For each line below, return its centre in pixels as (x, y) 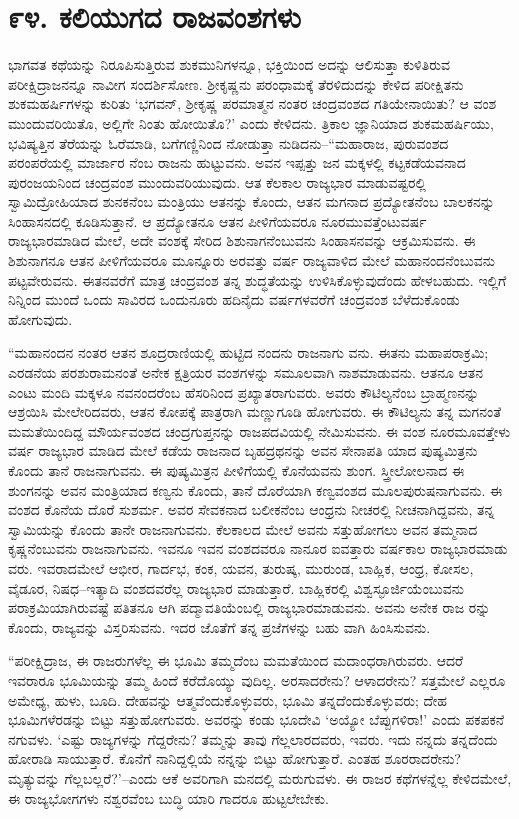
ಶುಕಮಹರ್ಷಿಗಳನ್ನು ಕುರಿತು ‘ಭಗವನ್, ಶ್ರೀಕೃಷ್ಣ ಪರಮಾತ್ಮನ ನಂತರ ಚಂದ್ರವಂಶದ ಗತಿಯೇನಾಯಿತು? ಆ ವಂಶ (252, 103)
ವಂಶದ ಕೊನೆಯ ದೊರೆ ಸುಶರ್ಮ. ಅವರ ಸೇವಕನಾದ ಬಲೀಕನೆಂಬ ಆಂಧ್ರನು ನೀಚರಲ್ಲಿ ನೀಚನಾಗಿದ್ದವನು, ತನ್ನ (251, 509)
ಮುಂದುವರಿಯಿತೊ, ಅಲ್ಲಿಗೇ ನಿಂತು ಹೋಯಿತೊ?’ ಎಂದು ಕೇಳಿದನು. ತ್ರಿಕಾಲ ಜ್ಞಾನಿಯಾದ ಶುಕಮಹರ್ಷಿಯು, (251, 122)
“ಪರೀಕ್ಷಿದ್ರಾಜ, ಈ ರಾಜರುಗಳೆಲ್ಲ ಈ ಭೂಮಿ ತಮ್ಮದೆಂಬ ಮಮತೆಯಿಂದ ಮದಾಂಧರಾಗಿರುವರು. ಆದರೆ (235, 660)
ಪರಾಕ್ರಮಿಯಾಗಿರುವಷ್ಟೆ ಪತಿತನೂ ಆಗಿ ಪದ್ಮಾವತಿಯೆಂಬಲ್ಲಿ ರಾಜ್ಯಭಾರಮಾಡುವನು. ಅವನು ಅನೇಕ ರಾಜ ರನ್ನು (249, 607)
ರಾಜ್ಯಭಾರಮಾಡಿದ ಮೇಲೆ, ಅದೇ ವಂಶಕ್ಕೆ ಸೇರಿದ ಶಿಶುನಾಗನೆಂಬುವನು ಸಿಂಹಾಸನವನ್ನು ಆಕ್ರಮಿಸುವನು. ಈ (242, 240)
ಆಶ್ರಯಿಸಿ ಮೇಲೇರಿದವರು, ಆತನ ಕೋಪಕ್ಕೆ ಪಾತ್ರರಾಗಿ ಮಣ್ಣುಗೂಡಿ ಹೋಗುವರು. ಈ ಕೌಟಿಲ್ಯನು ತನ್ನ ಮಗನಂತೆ (255, 411)
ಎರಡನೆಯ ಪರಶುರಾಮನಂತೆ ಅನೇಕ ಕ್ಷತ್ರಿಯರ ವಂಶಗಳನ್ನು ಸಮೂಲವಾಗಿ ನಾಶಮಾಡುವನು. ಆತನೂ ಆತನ (245, 372)
